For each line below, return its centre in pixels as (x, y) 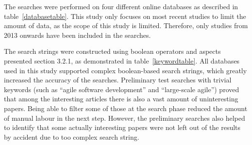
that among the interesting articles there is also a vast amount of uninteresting (121, 99)
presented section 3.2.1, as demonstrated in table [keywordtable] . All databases (122, 60)
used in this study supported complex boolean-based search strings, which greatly (126, 70)
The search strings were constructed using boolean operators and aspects (112, 51)
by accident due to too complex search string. (72, 137)
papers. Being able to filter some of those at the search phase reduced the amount (126, 108)
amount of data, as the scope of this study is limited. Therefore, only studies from (126, 25)
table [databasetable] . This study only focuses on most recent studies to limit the (125, 16)
